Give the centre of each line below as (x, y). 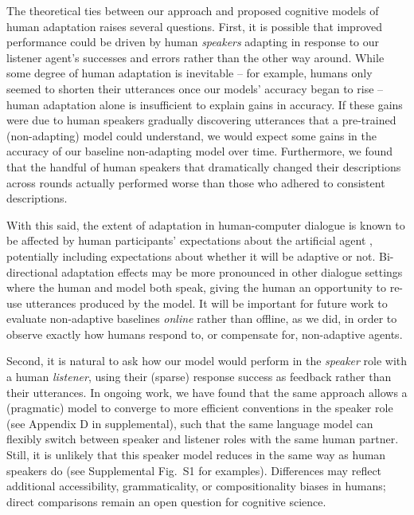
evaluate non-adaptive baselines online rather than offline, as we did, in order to (202, 318)
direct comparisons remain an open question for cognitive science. (166, 501)
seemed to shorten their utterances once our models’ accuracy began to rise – (195, 88)
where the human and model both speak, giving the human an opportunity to (196, 287)
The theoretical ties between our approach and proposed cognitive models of (193, 10)
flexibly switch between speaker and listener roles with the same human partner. (203, 439)
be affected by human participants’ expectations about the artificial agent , (189, 240)
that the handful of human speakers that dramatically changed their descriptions (204, 166)
